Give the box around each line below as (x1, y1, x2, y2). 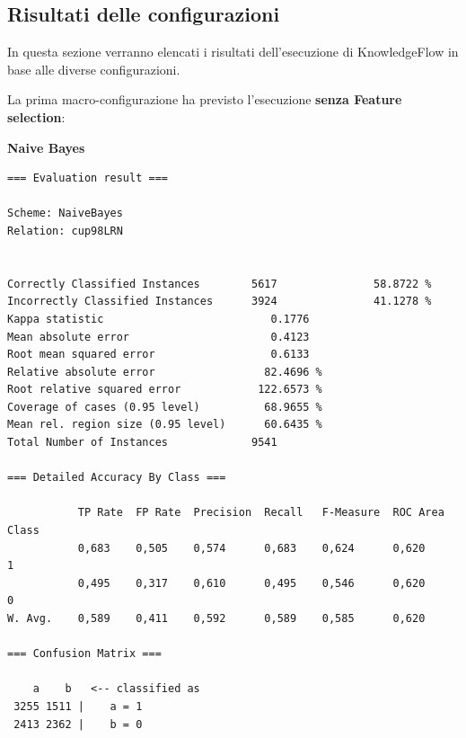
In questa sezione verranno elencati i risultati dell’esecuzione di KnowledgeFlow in (7, 42, 459, 61)
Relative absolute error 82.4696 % (7, 365, 322, 378)
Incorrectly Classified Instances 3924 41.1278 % (7, 295, 432, 308)
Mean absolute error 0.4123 (7, 330, 310, 343)
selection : (7, 107, 66, 126)
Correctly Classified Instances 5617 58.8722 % (7, 277, 432, 290)
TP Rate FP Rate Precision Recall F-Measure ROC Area (77, 506, 444, 520)
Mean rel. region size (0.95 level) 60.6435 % (7, 418, 322, 431)
